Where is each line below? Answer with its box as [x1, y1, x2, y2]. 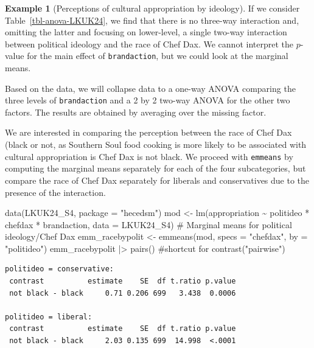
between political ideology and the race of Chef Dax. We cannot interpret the [5, 37, 293, 50]
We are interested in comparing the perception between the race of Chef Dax [5, 126, 292, 139]
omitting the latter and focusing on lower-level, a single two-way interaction [5, 26, 287, 38]
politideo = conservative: [5, 265, 114, 274]
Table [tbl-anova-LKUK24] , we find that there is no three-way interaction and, [5, 13, 299, 26]
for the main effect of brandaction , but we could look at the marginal [27, 49, 288, 62]
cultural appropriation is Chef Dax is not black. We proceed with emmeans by [5, 150, 293, 162]
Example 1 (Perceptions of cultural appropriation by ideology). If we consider [5, 2, 300, 14]
